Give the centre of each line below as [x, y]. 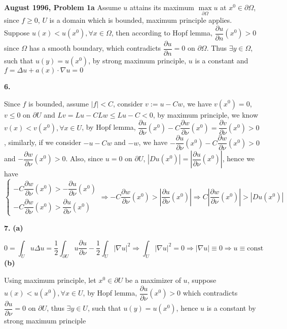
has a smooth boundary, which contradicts [95, 48]
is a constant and [222, 60]
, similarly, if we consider [43, 142]
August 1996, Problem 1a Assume [63, 7]
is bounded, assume [59, 103]
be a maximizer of [153, 280]
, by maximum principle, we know [206, 114]
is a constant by [231, 308]
